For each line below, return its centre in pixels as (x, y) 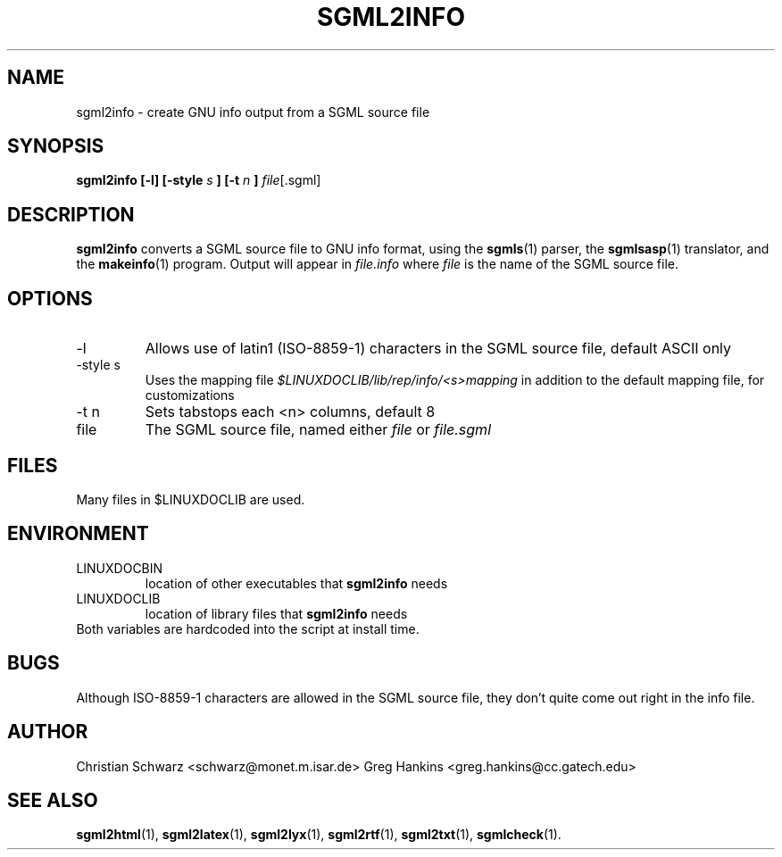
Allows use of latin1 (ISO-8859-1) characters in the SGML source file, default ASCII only (438, 349)
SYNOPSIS (56, 146)
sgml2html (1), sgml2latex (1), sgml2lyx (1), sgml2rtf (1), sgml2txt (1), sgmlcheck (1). (319, 835)
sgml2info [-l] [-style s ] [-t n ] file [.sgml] (199, 180)
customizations (190, 395)
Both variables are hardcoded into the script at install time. (248, 628)
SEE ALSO (53, 800)
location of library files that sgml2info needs (276, 613)
